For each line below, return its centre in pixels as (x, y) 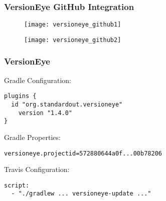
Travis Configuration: (37, 169)
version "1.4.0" (45, 113)
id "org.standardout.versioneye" (67, 104)
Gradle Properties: (32, 137)
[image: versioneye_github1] (73, 25)
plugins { (20, 96)
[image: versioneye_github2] (73, 40)
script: (17, 185)
